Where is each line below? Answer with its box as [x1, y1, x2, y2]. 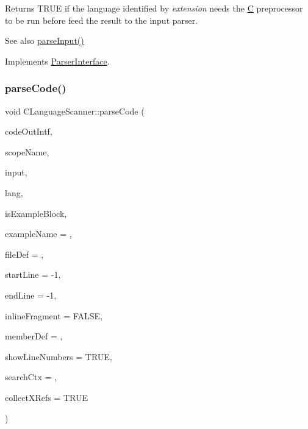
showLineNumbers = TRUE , [5, 350, 112, 363]
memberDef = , [5, 330, 63, 342]
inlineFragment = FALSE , [5, 309, 102, 322]
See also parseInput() [5, 34, 84, 47]
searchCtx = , [5, 370, 57, 383]
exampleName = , [5, 227, 72, 240]
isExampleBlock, [5, 207, 67, 219]
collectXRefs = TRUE [5, 391, 88, 403]
